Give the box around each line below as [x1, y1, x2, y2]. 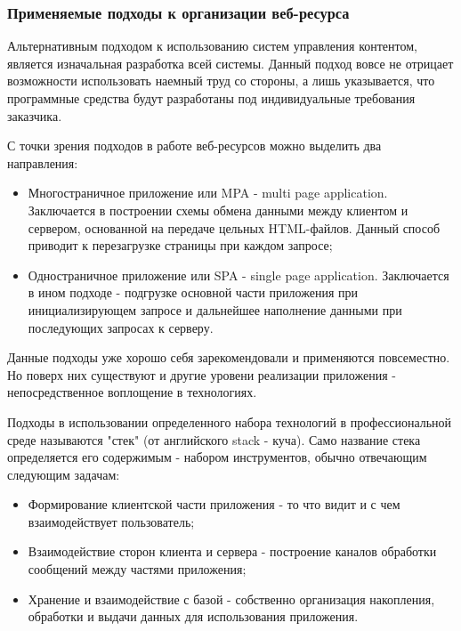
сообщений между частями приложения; [28, 560, 247, 578]
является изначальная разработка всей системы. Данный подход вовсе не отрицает [7, 53, 454, 72]
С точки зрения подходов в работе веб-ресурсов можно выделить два [7, 136, 382, 155]
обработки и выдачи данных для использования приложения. [28, 607, 359, 626]
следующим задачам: [7, 465, 120, 483]
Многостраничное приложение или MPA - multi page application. [28, 183, 388, 202]
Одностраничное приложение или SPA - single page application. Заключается [28, 265, 449, 284]
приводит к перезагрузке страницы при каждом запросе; [28, 236, 333, 255]
